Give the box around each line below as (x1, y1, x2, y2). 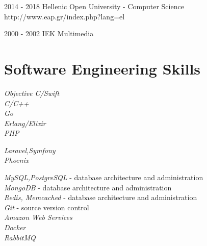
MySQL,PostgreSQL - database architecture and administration (4, 172, 203, 183)
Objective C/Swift (4, 87, 60, 98)
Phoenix (4, 155, 29, 165)
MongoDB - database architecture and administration (4, 182, 172, 192)
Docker (4, 222, 26, 233)
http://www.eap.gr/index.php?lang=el (4, 11, 125, 21)
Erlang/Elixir (4, 117, 46, 128)
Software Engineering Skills (4, 58, 201, 79)
